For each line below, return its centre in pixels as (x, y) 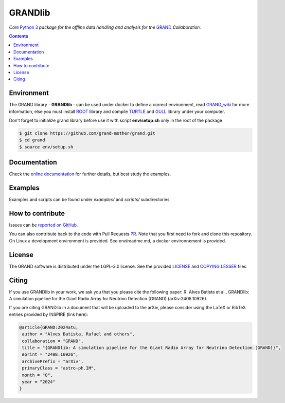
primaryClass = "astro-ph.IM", (59, 368)
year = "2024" (39, 382)
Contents (19, 36)
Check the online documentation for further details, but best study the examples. (90, 174)
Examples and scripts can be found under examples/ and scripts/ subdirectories (89, 200)
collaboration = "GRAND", (53, 341)
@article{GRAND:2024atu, (49, 327)
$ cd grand (32, 140)
